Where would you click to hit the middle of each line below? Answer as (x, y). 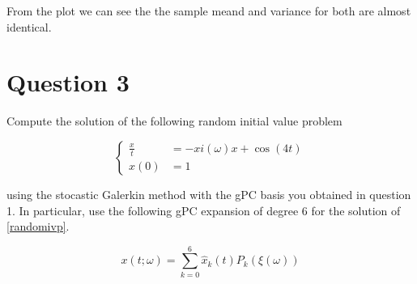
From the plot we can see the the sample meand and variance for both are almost (209, 11)
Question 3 (68, 82)
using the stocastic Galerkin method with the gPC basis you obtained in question (209, 194)
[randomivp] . (38, 226)
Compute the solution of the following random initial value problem (174, 121)
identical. (29, 26)
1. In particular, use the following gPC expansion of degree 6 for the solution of (204, 210)
